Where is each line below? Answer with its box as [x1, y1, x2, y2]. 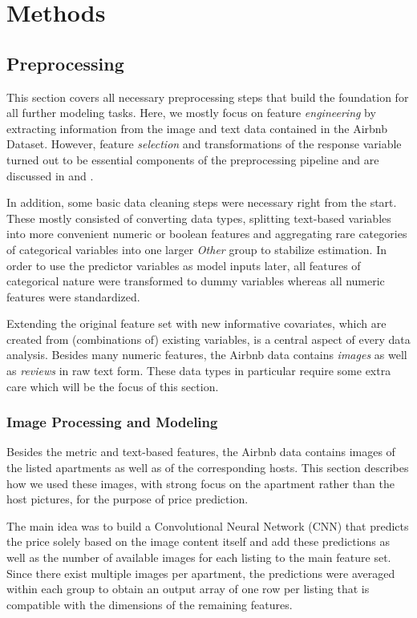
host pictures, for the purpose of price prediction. [6, 491, 249, 507]
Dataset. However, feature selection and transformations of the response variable [6, 135, 402, 152]
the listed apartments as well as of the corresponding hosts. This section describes [6, 459, 409, 476]
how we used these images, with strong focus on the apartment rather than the [6, 475, 395, 491]
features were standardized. [6, 288, 140, 305]
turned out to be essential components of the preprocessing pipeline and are [6, 151, 379, 168]
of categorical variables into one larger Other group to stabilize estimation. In [6, 240, 387, 257]
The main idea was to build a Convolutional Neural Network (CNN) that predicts [6, 517, 409, 534]
